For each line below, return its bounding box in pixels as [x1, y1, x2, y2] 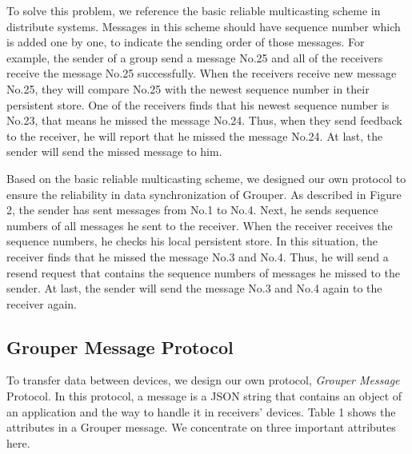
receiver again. [6, 295, 77, 312]
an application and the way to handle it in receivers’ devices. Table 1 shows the [6, 403, 396, 420]
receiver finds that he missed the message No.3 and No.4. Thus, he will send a [6, 248, 389, 265]
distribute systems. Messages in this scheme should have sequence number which [6, 18, 401, 34]
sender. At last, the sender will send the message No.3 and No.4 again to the [6, 280, 382, 297]
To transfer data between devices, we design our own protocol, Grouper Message [6, 372, 400, 388]
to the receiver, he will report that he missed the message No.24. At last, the [6, 127, 383, 144]
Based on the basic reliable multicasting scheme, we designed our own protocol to [6, 169, 406, 186]
